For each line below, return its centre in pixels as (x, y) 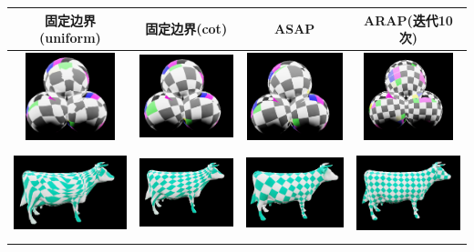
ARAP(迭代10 (408, 20)
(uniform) (70, 38)
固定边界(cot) (186, 29)
